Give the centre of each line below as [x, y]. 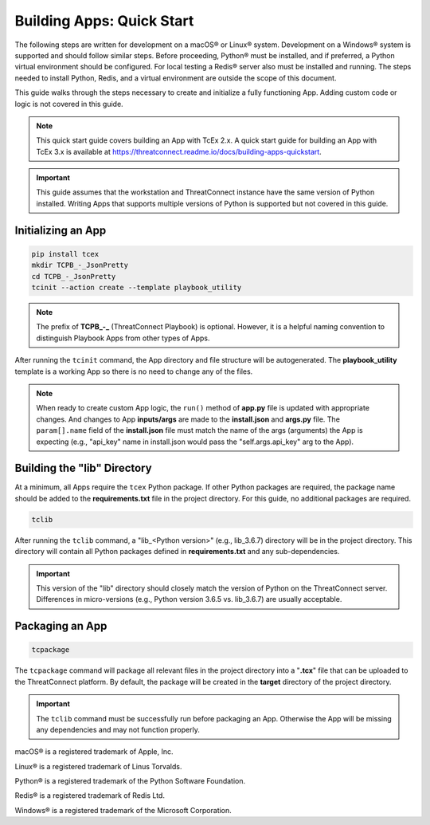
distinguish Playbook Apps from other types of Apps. [123, 338]
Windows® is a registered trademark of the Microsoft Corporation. [123, 810]
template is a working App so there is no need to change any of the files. [134, 371]
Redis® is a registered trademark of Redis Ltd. [90, 796]
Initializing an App [61, 230]
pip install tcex [65, 254]
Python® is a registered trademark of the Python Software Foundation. [130, 781]
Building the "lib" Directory [83, 468]
